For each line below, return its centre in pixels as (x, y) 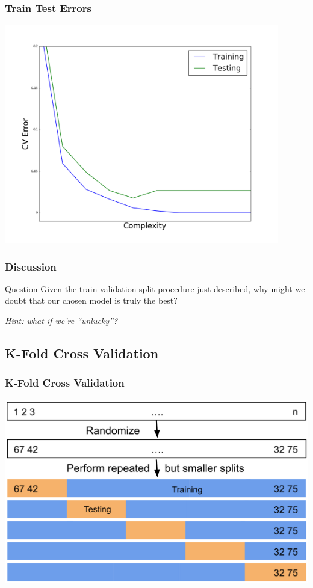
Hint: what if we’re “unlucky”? (61, 320)
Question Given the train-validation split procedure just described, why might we (155, 288)
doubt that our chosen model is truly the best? (91, 300)
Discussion (31, 266)
